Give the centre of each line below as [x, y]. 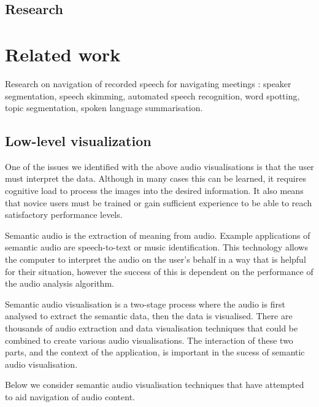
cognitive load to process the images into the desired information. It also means [154, 191]
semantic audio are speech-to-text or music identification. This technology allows [156, 247]
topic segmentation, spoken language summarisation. [104, 108]
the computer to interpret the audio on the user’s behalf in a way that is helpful [156, 259]
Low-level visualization [78, 141]
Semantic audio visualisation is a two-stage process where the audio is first [145, 304]
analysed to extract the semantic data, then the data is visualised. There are [149, 316]
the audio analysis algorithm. [60, 283]
